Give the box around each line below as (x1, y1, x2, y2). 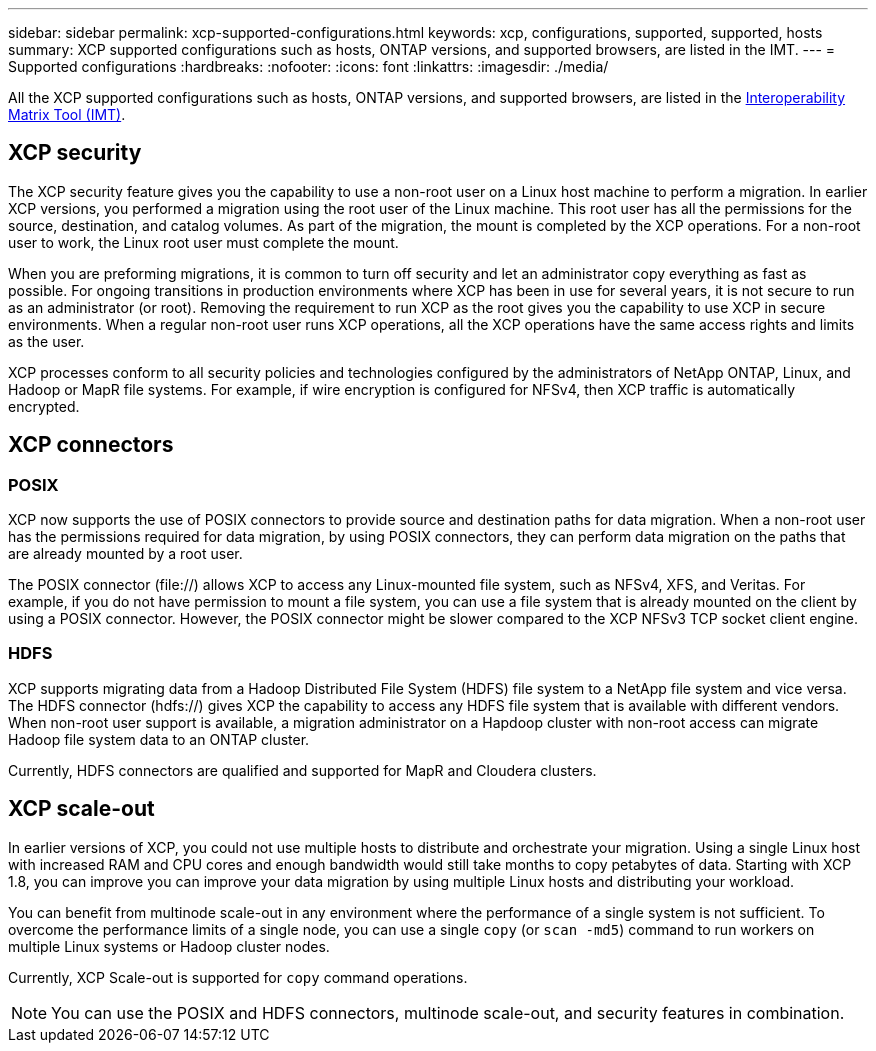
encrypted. (8, 397, 80, 415)
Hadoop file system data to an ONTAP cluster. (8, 730, 310, 748)
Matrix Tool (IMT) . (8, 106, 126, 123)
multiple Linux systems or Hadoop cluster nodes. (8, 937, 330, 955)
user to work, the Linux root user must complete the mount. (8, 233, 399, 251)
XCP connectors (8, 432, 174, 458)
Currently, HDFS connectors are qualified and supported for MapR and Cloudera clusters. (8, 761, 597, 779)
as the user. (8, 332, 85, 350)
